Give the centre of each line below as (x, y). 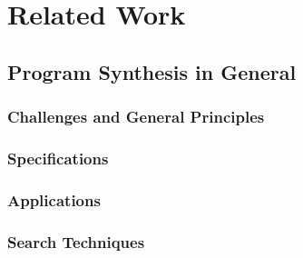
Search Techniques (76, 241)
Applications (54, 199)
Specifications (58, 158)
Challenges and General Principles (136, 117)
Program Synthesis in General (152, 71)
